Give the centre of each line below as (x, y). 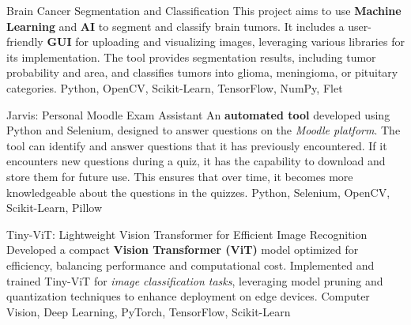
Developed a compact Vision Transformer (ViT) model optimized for (183, 249)
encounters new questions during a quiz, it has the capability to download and (196, 161)
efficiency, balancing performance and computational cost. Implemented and (190, 265)
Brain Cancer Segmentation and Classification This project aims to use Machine (204, 10)
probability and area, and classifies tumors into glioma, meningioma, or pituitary (202, 72)
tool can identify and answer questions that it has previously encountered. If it (197, 145)
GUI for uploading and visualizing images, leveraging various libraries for (226, 42)
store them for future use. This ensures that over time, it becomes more (180, 176)
